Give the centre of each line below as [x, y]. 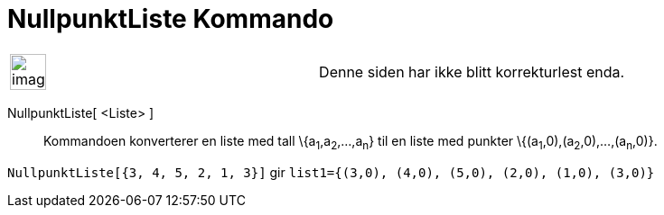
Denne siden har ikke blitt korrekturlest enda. [472, 72]
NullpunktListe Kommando [171, 19]
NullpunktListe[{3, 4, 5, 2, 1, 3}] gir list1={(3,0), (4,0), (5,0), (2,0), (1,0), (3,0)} [331, 172]
